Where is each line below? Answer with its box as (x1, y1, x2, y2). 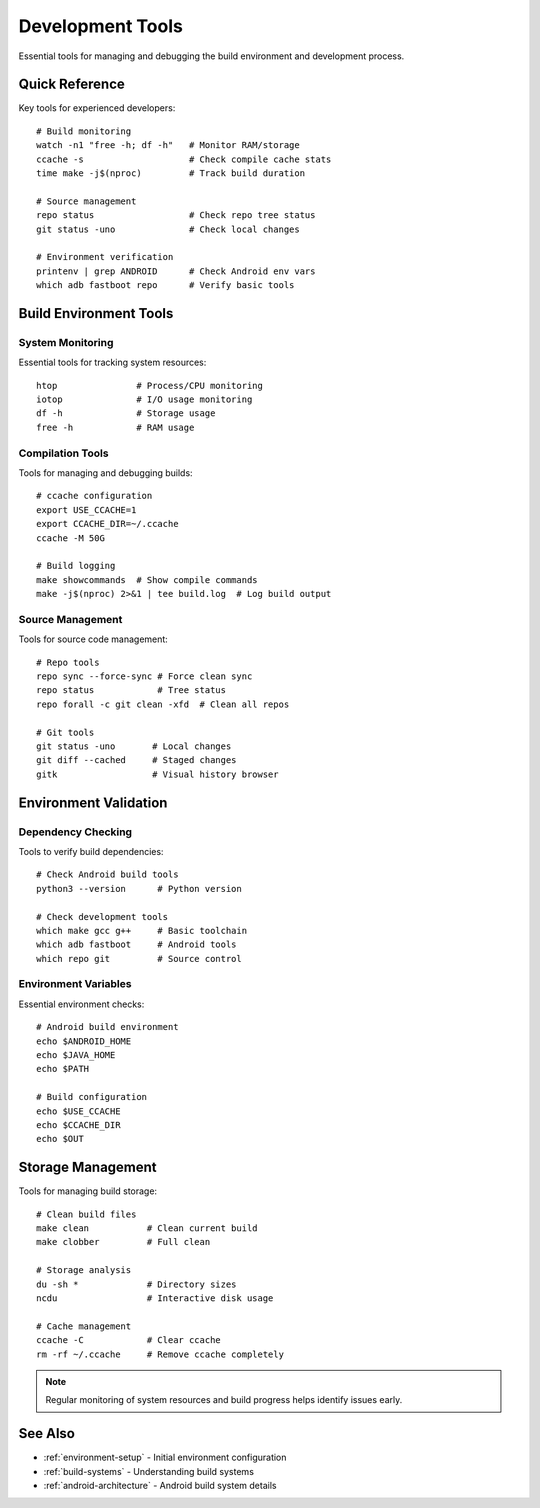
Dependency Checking (18, 825, 133, 839)
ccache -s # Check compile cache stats (36, 153, 332, 165)
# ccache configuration (36, 490, 153, 502)
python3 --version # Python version (36, 883, 242, 894)
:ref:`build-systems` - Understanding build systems (43, 1465, 255, 1477)
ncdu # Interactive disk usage (36, 1292, 274, 1304)
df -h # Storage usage (36, 408, 216, 419)
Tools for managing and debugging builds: (18, 467, 194, 479)
